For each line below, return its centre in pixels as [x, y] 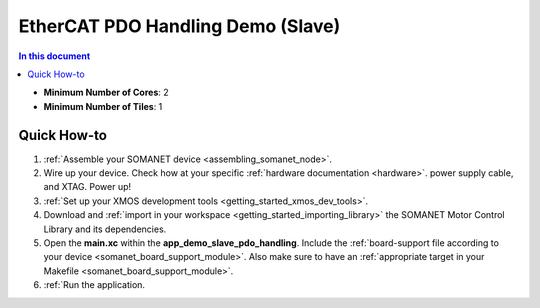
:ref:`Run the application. [94, 285]
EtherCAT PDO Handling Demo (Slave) [179, 26]
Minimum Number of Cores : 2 [106, 92]
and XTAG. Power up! [87, 187]
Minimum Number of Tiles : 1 [103, 106]
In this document [54, 56]
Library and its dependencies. [105, 229]
